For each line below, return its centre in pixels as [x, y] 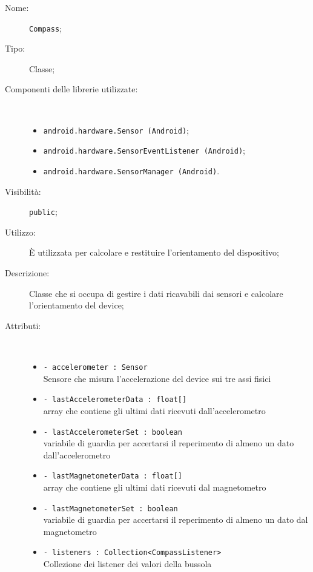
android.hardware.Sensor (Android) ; [116, 130]
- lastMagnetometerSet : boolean [110, 509]
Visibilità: [23, 191]
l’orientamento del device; [77, 305]
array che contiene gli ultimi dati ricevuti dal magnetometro [155, 487]
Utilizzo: [20, 232]
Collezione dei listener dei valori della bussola [127, 564]
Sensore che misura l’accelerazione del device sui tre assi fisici [157, 378]
